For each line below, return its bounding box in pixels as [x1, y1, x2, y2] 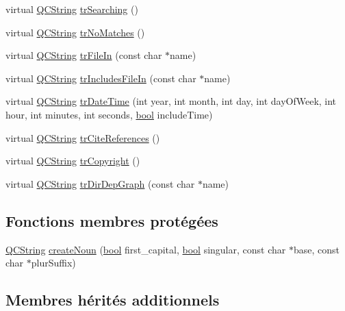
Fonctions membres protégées [5, 210, 218, 231]
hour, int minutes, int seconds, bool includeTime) [5, 107, 213, 121]
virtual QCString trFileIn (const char [5, 48, 162, 62]
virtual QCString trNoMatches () [5, 25, 145, 39]
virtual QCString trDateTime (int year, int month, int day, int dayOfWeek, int [5, 94, 337, 108]
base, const [293, 242, 340, 256]
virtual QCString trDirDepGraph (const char [5, 176, 195, 190]
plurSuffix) [31, 256, 76, 270]
